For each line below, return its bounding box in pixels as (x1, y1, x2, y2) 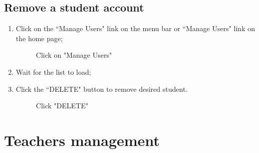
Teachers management (4, 129, 160, 150)
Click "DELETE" (36, 100, 89, 111)
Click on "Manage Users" (36, 50, 112, 60)
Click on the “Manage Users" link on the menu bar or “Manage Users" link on (16, 23, 255, 34)
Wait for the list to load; (16, 66, 91, 77)
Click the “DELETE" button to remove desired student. (16, 83, 188, 94)
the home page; (16, 33, 63, 43)
